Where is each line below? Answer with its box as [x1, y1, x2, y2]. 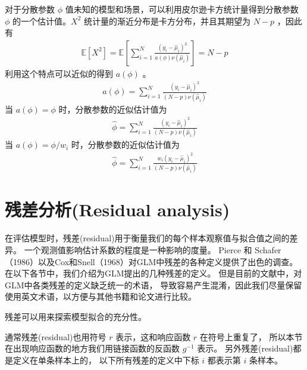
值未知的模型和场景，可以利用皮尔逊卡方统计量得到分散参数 [65, 3, 299, 15]
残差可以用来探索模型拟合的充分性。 [5, 310, 146, 322]
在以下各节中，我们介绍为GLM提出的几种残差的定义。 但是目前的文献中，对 [5, 267, 302, 279]
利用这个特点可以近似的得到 [5, 67, 113, 79]
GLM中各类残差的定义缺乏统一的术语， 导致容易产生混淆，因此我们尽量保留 [5, 278, 302, 291]
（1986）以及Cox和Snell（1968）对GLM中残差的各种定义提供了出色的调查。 [5, 255, 298, 268]
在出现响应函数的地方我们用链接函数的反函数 [5, 342, 180, 355]
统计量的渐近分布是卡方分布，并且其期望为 [83, 14, 250, 27]
